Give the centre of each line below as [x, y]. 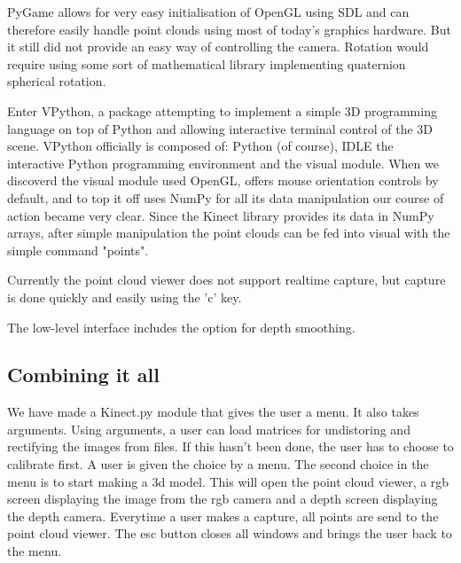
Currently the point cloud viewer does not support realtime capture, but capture [227, 280]
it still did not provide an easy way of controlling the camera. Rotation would [218, 47]
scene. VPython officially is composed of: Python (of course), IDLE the [200, 146]
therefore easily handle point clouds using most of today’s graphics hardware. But [229, 29]
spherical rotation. [57, 81]
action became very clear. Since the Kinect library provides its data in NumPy [221, 215]
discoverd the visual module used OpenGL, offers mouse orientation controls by [223, 180]
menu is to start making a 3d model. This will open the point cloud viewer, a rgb [228, 481]
